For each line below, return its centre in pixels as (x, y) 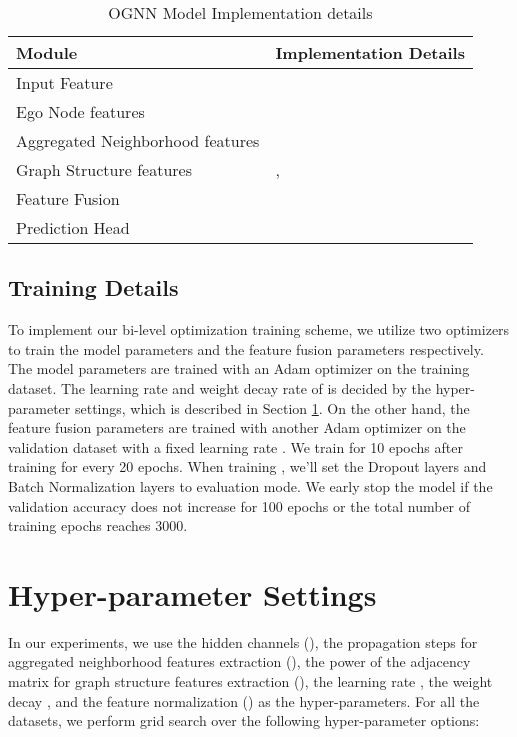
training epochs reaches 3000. (98, 525)
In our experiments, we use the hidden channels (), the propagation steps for (243, 641)
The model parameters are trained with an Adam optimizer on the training (239, 368)
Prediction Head (73, 227)
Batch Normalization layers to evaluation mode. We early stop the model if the (250, 485)
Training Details (93, 287)
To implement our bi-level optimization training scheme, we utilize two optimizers (259, 329)
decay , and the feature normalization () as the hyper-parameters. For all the (244, 700)
